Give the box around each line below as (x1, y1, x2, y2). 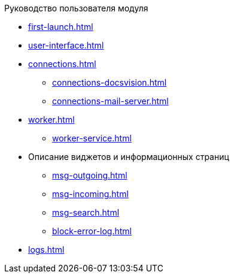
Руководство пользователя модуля (4, 3, 148, 13)
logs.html (28, 244, 65, 255)
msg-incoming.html (52, 189, 129, 199)
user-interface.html (28, 40, 104, 50)
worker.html (28, 114, 75, 125)
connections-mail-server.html (52, 96, 169, 106)
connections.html (28, 59, 96, 69)
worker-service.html (52, 133, 132, 143)
